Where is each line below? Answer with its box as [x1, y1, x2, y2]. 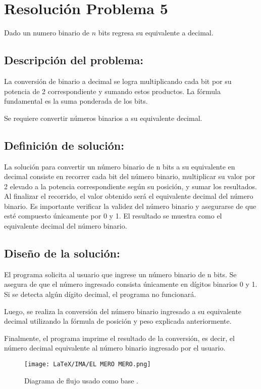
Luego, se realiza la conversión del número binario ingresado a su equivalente [4, 306, 242, 316]
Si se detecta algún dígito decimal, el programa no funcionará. [4, 289, 196, 299]
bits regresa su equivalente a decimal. [98, 27, 214, 38]
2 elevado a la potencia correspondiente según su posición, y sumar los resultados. [4, 181, 257, 191]
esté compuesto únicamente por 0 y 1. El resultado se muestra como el [4, 210, 222, 221]
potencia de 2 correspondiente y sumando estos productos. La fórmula [4, 85, 221, 96]
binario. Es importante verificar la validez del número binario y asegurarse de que [4, 200, 256, 211]
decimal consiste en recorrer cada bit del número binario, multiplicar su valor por [4, 171, 255, 182]
